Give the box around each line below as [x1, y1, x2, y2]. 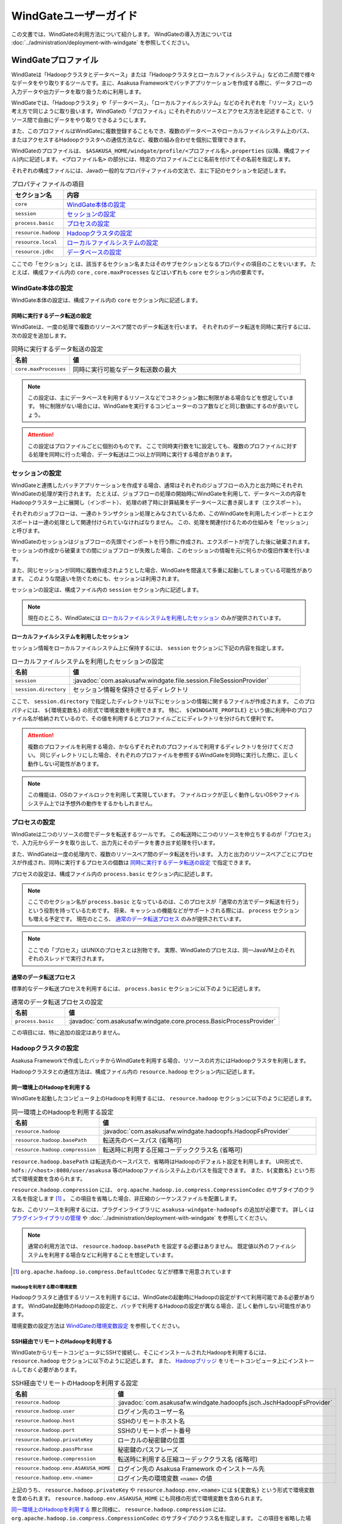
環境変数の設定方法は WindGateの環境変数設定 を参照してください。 [11, 1322, 183, 1329]
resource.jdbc [15, 249, 54, 255]
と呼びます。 [11, 527, 43, 535]
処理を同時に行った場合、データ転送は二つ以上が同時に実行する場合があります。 [32, 450, 236, 458]
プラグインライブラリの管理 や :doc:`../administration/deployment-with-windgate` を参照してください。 [11, 1214, 271, 1222]
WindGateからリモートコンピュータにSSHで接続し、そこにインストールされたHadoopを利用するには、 [11, 1348, 270, 1356]
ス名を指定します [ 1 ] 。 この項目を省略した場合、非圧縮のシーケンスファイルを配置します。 [11, 1195, 240, 1202]
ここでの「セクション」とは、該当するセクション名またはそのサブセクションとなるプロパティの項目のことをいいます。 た [11, 260, 316, 268]
